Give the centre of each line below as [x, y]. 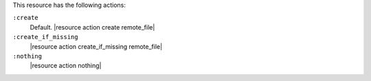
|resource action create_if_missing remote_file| [96, 46]
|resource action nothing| [66, 66]
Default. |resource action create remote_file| [92, 27]
